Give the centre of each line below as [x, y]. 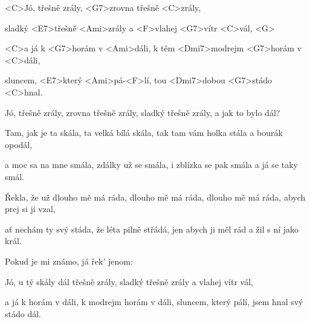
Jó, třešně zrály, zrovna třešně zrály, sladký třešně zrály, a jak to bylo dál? [143, 112]
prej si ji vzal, [30, 209]
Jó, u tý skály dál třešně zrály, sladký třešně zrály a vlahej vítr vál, [129, 281]
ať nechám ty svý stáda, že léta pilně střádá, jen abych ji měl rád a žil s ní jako [152, 229]
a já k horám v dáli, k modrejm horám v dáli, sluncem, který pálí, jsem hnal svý [154, 302]
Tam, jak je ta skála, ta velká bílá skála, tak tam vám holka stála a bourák [144, 133]
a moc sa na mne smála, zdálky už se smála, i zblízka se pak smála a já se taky [151, 165]
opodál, [19, 144]
